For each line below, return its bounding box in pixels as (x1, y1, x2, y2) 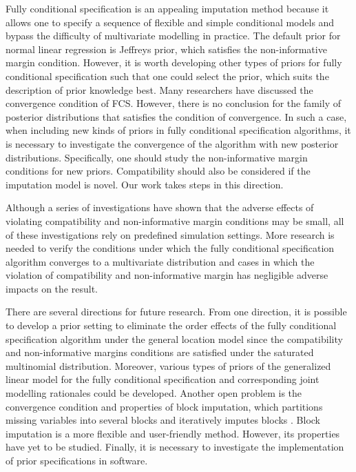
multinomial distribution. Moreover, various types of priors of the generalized (6, 358, 331, 373)
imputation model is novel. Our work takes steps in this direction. (6, 177, 284, 191)
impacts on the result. (6, 281, 98, 295)
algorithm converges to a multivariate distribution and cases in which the (6, 254, 315, 268)
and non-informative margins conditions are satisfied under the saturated (6, 345, 314, 360)
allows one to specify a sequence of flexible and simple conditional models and (6, 14, 335, 29)
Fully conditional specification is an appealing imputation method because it (6, 1, 329, 15)
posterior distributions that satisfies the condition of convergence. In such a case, (6, 109, 347, 124)
